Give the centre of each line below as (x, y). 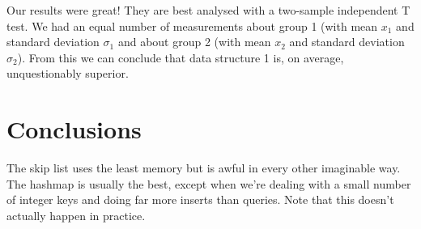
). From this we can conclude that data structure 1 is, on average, (181, 57)
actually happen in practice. (76, 215)
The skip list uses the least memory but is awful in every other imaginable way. (204, 168)
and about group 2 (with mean (194, 42)
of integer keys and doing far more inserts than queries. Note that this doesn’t (200, 199)
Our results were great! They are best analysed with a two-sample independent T (208, 10)
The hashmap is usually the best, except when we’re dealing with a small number (209, 183)
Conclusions (74, 129)
